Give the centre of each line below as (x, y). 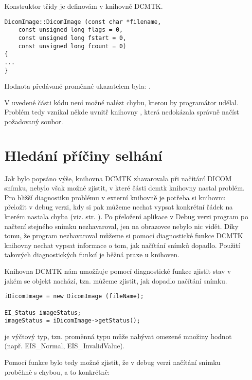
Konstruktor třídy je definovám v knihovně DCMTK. (84, 6)
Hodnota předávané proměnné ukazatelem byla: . (77, 86)
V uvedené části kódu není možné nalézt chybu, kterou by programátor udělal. (121, 102)
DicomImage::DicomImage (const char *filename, (83, 22)
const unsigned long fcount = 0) (72, 46)
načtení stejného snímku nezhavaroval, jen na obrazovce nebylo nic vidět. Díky (122, 226)
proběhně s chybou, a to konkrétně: (57, 371)
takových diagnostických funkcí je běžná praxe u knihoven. (92, 255)
